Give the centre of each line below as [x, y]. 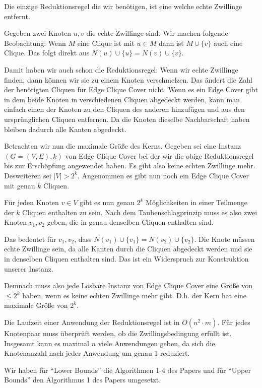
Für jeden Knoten [31, 202]
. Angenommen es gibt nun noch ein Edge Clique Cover [163, 175]
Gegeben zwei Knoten [38, 33]
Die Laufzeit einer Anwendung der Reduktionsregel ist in [92, 322]
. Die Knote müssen [224, 239]
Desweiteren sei [28, 175]
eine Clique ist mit [106, 43]
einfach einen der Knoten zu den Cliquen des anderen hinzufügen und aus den [124, 109]
